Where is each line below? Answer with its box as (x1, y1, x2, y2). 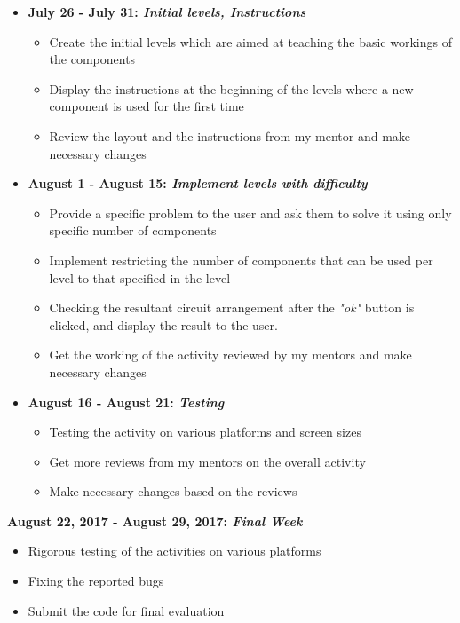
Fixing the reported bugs (28, 572, 164, 590)
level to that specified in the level (49, 268, 231, 287)
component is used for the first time (49, 97, 244, 115)
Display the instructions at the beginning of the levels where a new (49, 79, 414, 98)
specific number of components (49, 221, 217, 240)
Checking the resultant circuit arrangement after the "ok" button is (49, 298, 415, 317)
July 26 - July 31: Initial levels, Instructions (28, 3, 306, 20)
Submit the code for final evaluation (28, 601, 225, 619)
